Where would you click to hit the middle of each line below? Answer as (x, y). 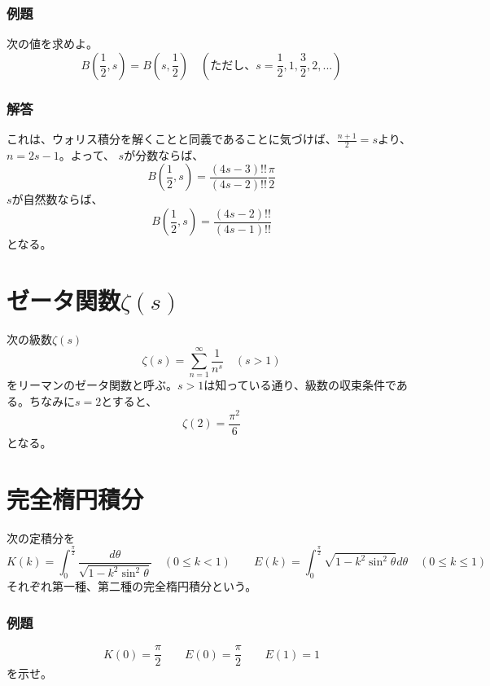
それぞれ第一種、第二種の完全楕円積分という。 (132, 586)
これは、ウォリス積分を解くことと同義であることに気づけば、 (172, 139)
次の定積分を (41, 537)
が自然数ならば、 (57, 199)
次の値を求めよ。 (52, 44)
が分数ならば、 (164, 154)
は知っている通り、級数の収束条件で (300, 385)
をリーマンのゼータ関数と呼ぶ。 (92, 385)
